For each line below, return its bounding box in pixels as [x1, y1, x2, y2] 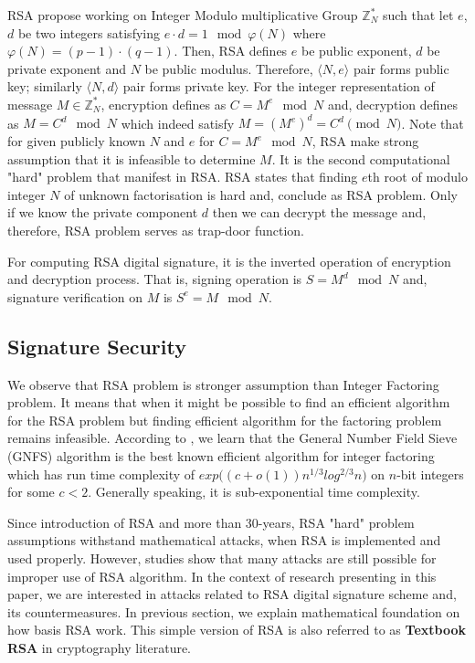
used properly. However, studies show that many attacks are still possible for [7, 548, 437, 567]
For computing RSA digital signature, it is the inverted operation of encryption [7, 251, 451, 270]
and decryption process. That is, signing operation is [7, 269, 302, 289]
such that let [382, 5, 454, 24]
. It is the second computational [271, 149, 450, 168]
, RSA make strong [311, 132, 419, 151]
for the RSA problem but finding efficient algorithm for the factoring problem [7, 410, 442, 429]
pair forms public [353, 58, 449, 78]
